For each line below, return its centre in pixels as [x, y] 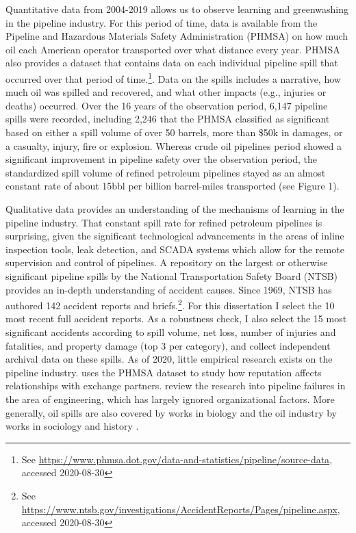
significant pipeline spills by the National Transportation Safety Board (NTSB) [172, 275]
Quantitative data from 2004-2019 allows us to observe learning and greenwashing [177, 9]
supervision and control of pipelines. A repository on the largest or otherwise [167, 262]
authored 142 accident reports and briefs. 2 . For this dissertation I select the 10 [170, 304]
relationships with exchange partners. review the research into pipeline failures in [176, 386]
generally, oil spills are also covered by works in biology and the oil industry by [171, 412]
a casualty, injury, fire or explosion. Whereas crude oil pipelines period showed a [174, 145]
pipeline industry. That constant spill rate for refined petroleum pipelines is [164, 222]
